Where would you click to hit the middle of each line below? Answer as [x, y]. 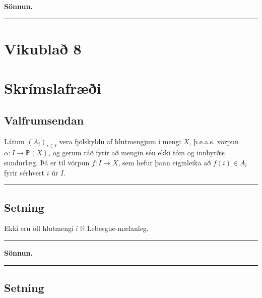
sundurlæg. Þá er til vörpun [47, 162]
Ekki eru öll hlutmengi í [41, 228]
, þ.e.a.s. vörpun [214, 141]
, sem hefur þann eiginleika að [165, 162]
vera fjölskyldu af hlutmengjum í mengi [120, 141]
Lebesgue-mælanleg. [118, 228]
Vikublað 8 [43, 48]
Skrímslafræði [53, 88]
